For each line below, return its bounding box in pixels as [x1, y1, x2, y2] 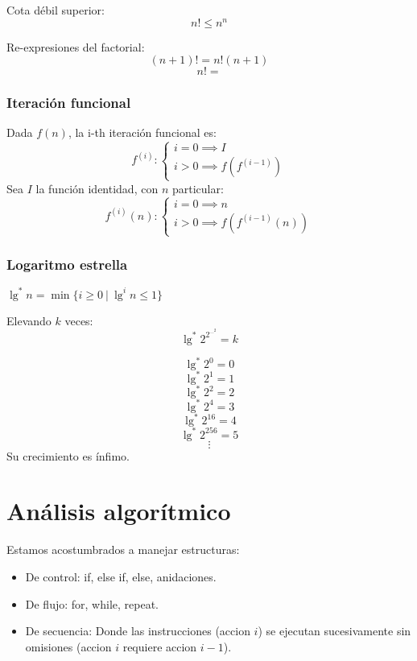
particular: [171, 180, 224, 196]
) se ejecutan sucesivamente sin [258, 622, 411, 639]
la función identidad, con [35, 180, 159, 196]
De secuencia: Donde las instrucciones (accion [25, 622, 250, 639]
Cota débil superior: [6, 2, 105, 18]
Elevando [6, 312, 52, 328]
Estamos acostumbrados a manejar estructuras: [6, 541, 240, 558]
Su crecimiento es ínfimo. [6, 447, 130, 464]
